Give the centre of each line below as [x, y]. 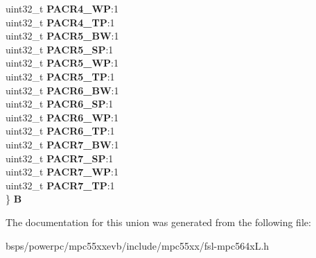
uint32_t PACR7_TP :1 [60, 185]
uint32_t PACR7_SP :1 [60, 158]
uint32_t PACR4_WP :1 [62, 8]
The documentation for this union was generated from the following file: [158, 222]
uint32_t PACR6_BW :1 [62, 90]
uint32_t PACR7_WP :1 [62, 172]
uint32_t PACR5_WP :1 [62, 63]
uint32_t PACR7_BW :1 [62, 144]
